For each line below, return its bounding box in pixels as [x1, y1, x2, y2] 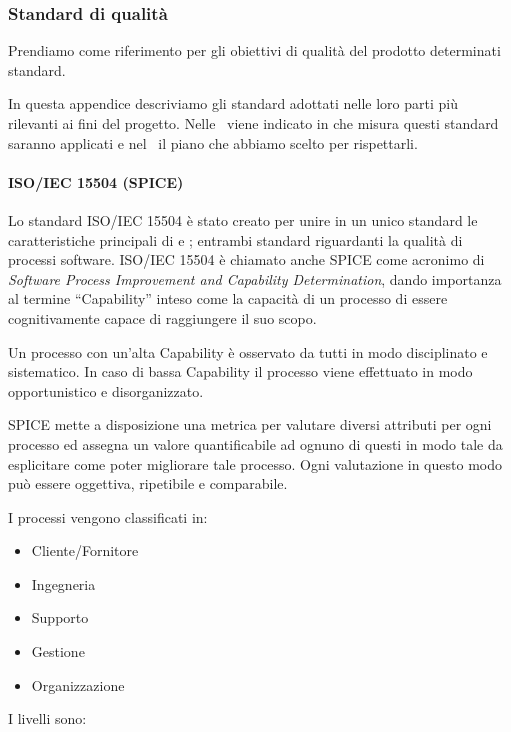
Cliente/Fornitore [31, 540, 139, 561]
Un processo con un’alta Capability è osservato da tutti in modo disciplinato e [8, 341, 488, 362]
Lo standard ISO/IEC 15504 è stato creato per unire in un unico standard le [8, 209, 478, 230]
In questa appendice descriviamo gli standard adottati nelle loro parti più [8, 93, 458, 114]
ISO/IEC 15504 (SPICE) [8, 171, 184, 192]
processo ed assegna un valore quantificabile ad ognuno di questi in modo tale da [8, 433, 503, 454]
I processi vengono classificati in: [8, 506, 208, 527]
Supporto [31, 607, 89, 628]
